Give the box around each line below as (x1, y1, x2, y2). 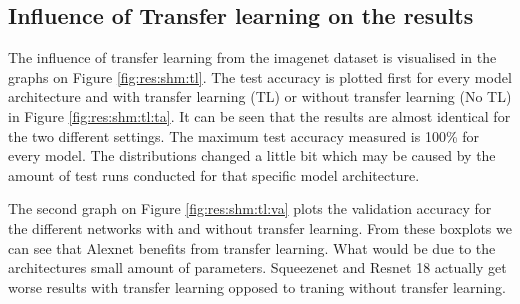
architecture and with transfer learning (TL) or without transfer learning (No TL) (8, 86, 512, 107)
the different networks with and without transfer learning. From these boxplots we (8, 217, 512, 238)
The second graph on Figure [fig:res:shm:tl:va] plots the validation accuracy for (8, 198, 492, 219)
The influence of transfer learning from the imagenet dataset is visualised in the (8, 47, 497, 68)
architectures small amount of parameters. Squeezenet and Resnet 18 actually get (8, 257, 507, 278)
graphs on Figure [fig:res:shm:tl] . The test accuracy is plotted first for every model (8, 66, 512, 87)
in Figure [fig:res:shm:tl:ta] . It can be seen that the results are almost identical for (8, 105, 511, 126)
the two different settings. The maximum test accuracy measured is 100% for (8, 125, 480, 146)
